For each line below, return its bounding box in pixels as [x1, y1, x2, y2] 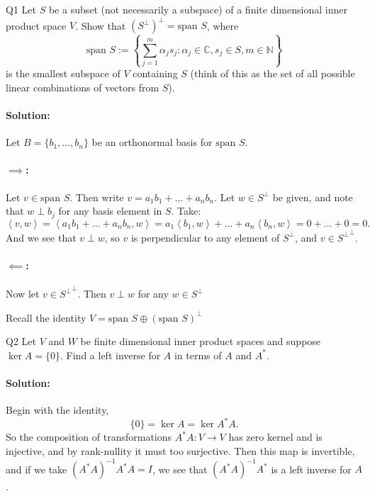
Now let [6, 286, 40, 301]
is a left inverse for [271, 461, 352, 476]
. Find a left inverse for [60, 347, 161, 362]
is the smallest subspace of [6, 66, 121, 81]
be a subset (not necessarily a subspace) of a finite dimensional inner [48, 2, 347, 16]
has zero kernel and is [228, 429, 323, 444]
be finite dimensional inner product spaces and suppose [80, 334, 321, 349]
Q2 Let [6, 334, 36, 349]
